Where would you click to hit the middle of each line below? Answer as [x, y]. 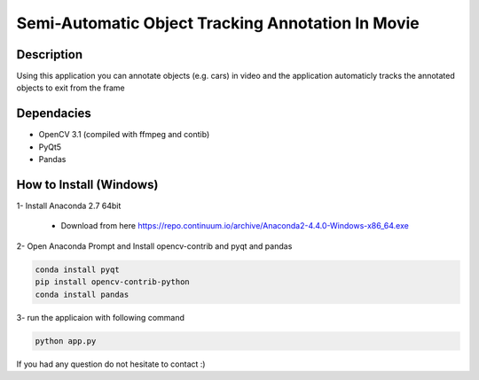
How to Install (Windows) [87, 185]
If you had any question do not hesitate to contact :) [111, 364]
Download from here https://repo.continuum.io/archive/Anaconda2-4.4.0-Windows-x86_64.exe [235, 226]
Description [50, 54]
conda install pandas [82, 294]
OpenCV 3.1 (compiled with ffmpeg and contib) [124, 135]
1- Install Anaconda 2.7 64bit [69, 206]
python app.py [66, 341]
